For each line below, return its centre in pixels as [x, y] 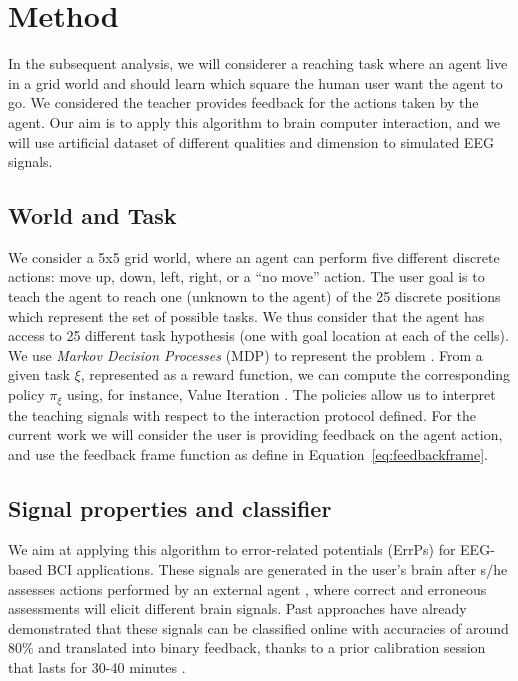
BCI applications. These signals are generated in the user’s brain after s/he [277, 569]
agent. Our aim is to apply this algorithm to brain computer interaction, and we [254, 121]
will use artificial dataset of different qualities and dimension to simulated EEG [251, 141]
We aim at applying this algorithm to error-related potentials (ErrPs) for [232, 549]
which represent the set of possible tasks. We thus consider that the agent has [246, 315]
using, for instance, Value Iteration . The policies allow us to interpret [281, 394]
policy [26, 394]
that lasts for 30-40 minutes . [97, 667]
